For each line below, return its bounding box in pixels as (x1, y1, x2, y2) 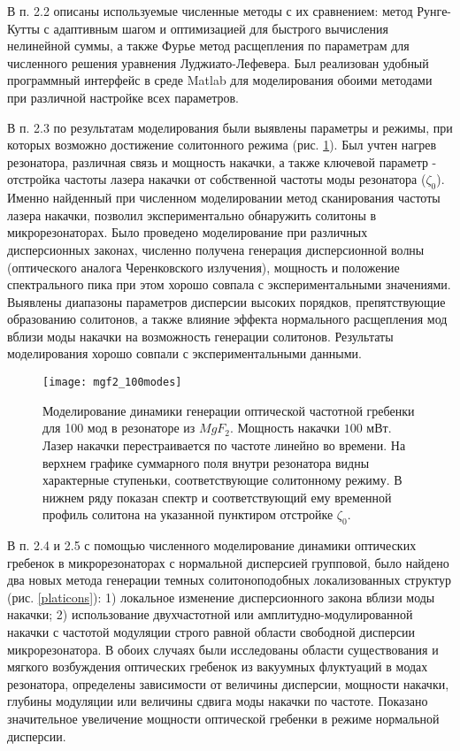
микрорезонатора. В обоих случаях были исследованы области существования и (7, 640, 439, 658)
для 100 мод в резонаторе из (42, 418, 195, 437)
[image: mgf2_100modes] (42, 376, 182, 389)
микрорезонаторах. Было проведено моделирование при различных (7, 223, 368, 241)
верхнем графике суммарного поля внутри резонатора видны (42, 453, 370, 471)
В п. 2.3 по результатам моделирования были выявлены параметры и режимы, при (7, 118, 453, 136)
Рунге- (417, 2, 452, 19)
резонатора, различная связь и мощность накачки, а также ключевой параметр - (7, 152, 437, 171)
